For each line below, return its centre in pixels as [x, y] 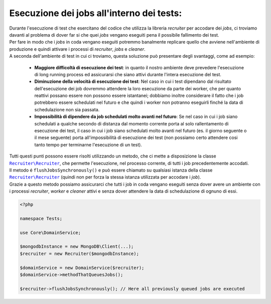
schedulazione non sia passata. [67, 109]
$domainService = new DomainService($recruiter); [82, 268]
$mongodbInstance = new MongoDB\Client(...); [77, 247]
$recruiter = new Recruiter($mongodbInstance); [79, 254]
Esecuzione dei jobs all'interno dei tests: [96, 13]
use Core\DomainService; [50, 233]
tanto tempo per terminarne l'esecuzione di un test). [88, 144]
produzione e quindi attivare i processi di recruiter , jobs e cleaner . [77, 49]
